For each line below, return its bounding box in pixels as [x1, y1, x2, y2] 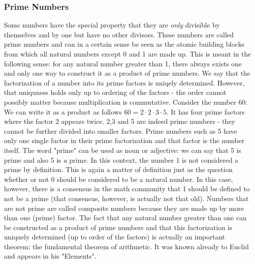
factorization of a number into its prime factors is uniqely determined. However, [4, 77, 245, 88]
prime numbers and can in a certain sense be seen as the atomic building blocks [4, 39, 245, 49]
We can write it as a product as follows [4, 106, 122, 117]
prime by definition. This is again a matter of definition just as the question [4, 164, 233, 175]
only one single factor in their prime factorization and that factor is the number [4, 135, 245, 146]
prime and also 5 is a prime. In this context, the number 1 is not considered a [4, 154, 238, 165]
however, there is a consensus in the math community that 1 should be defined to [4, 183, 250, 194]
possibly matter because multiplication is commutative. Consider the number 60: [4, 96, 248, 107]
